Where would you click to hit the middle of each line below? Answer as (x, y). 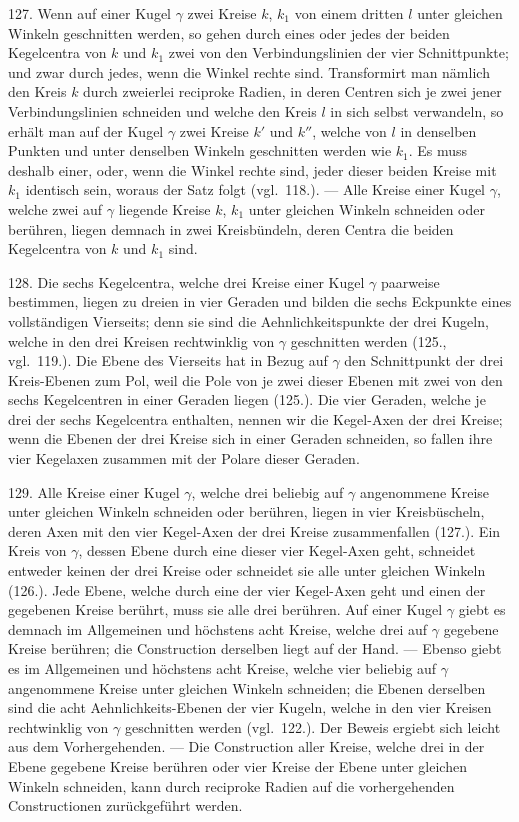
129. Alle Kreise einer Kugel (94, 491)
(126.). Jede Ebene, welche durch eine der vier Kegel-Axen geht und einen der (247, 589)
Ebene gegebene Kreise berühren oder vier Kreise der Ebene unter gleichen (237, 765)
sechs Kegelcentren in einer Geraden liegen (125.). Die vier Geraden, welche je (247, 399)
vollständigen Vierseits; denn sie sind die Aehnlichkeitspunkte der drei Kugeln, (248, 320)
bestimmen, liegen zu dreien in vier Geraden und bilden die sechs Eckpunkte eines (260, 301)
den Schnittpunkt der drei (424, 360)
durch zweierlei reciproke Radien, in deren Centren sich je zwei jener (292, 91)
